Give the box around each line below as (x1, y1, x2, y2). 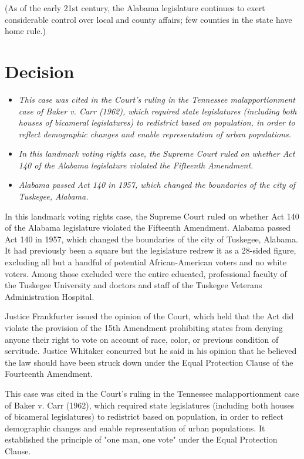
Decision (5, 59, 75, 83)
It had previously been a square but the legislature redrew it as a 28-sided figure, (5, 244, 296, 256)
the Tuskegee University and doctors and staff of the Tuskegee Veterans (5, 279, 262, 291)
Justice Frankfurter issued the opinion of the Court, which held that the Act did (5, 310, 294, 322)
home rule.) (5, 25, 46, 37)
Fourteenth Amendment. (5, 367, 93, 380)
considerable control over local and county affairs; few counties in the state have (5, 13, 292, 25)
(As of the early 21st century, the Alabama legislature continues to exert (5, 2, 265, 14)
